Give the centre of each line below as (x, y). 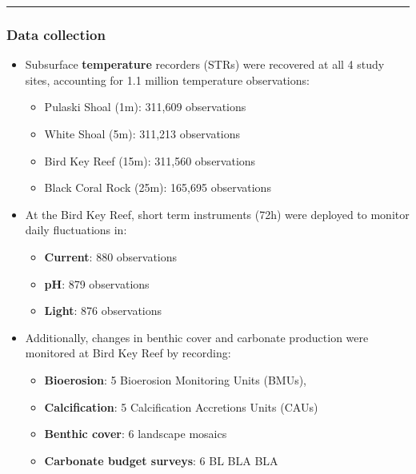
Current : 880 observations (111, 256)
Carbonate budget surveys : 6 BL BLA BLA (161, 460)
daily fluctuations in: (76, 230)
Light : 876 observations (103, 311)
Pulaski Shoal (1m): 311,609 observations (145, 107)
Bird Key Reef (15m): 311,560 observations (150, 160)
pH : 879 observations (97, 283)
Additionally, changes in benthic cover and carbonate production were (197, 337)
